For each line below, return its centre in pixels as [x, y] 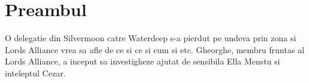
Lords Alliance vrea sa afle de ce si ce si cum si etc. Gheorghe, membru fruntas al [155, 49]
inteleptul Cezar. [35, 73]
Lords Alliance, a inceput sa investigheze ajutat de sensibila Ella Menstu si [142, 61]
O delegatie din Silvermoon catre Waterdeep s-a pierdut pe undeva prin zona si [151, 38]
